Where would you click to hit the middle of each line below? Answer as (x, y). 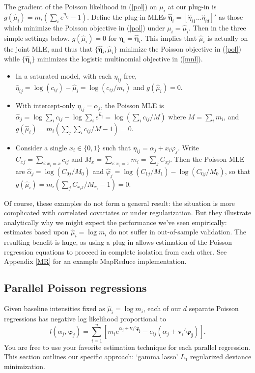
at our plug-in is (192, 6)
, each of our (162, 308)
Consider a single (41, 147)
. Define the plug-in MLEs (127, 16)
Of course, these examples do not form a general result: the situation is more (120, 203)
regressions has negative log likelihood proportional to (85, 318)
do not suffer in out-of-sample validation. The (178, 232)
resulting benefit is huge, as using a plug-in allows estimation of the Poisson (118, 242)
